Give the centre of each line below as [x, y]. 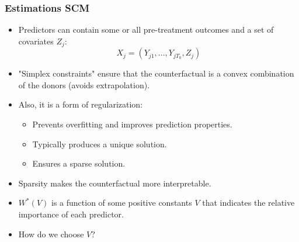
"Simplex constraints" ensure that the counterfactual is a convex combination [156, 73]
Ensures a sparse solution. [79, 163]
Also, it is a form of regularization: [81, 104]
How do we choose [51, 234]
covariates [36, 41]
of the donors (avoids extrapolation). [84, 84]
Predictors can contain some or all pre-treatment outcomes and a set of [146, 30]
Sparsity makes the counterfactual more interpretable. [115, 183]
